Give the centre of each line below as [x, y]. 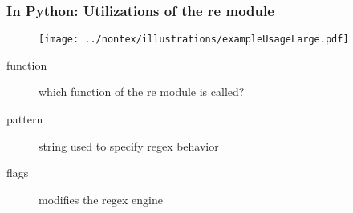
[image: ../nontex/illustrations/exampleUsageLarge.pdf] [194, 40]
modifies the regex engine [101, 199]
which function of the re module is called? [142, 92]
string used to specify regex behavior [129, 145]
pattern [25, 119]
